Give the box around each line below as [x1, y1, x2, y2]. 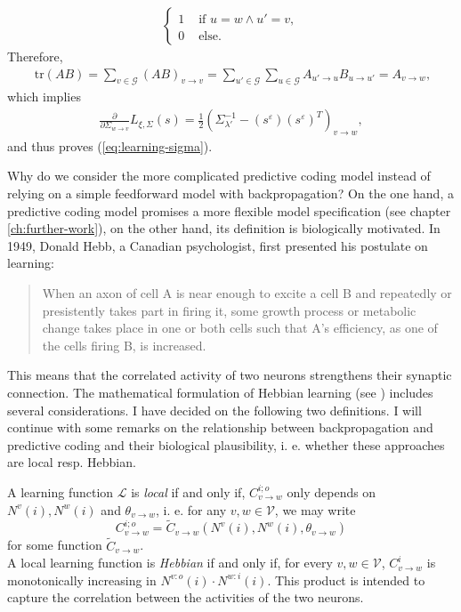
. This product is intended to [267, 570, 425, 589]
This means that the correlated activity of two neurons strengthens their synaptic [7, 366, 452, 384]
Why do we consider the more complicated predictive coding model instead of [7, 166, 431, 185]
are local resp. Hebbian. [7, 453, 136, 471]
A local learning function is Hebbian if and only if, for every [7, 553, 333, 572]
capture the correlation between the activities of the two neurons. [7, 588, 364, 607]
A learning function [7, 482, 114, 501]
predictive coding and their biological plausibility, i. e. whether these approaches [7, 435, 445, 454]
